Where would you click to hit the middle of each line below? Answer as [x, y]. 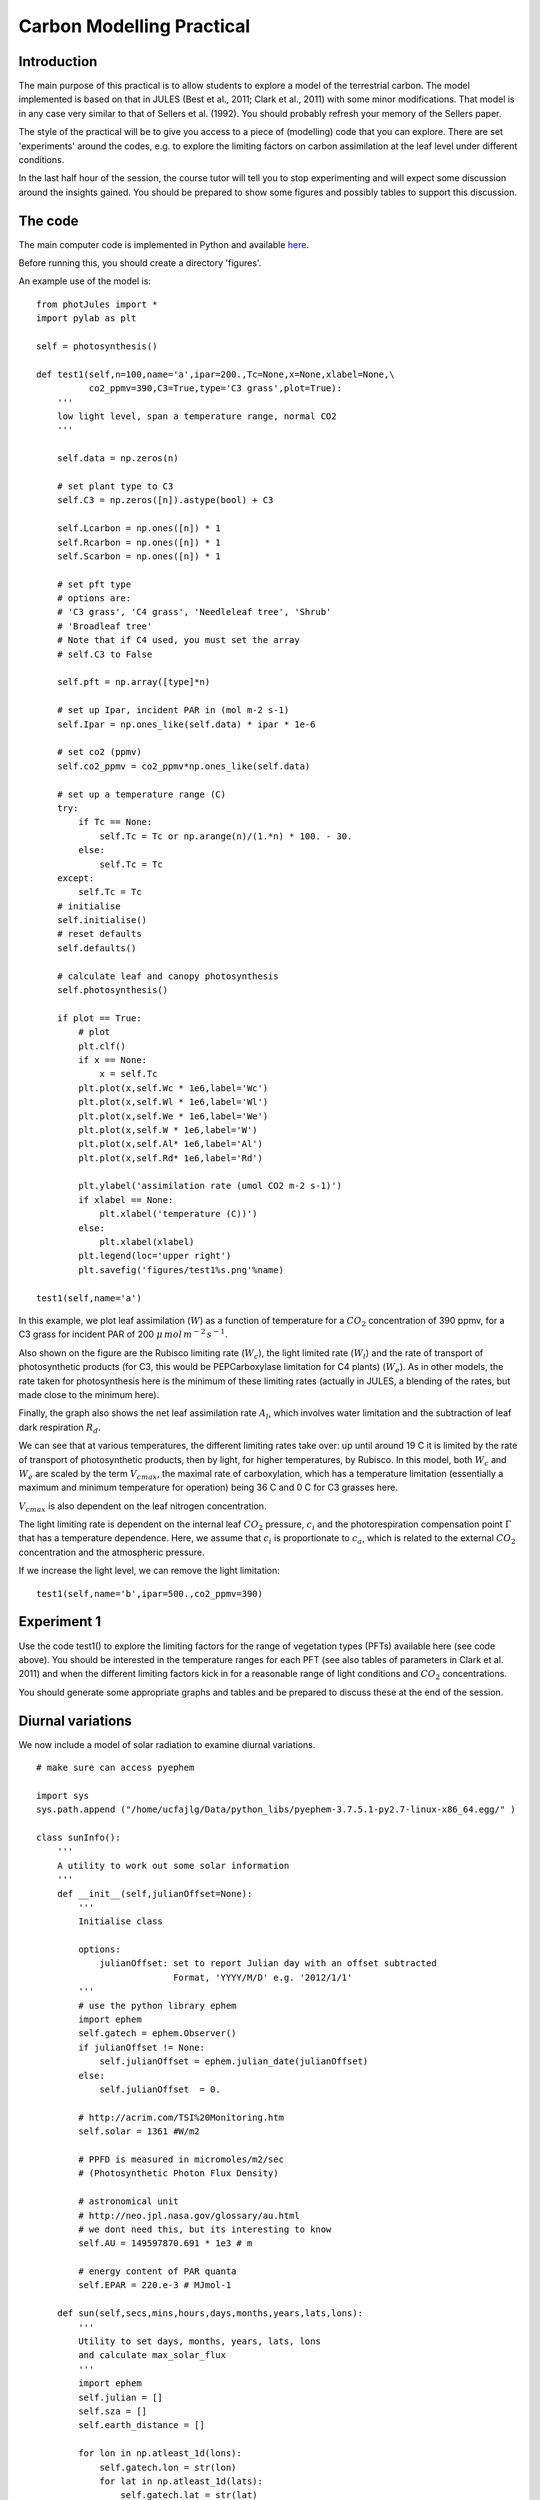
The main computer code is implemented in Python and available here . [164, 244]
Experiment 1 [60, 1621]
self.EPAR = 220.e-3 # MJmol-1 [155, 2285]
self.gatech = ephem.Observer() [157, 2033]
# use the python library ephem [157, 2005]
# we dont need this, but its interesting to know [205, 2229]
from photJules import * [97, 304]
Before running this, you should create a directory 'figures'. [140, 263]
